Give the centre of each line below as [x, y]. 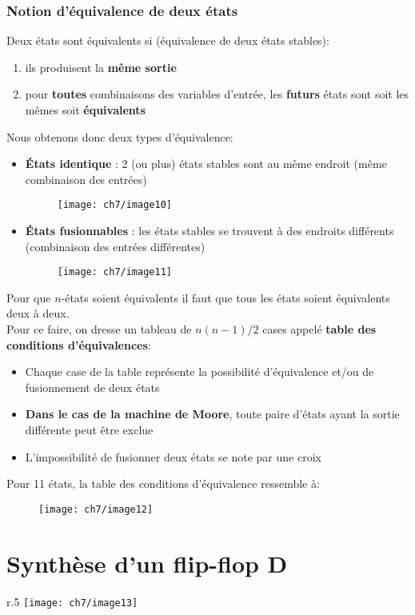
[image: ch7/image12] [96, 509]
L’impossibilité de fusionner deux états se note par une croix [173, 456]
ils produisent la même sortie [101, 67]
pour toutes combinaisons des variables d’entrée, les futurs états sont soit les [217, 94]
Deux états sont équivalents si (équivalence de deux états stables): [168, 40]
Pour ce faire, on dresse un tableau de [99, 329]
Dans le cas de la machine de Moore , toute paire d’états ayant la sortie [212, 414]
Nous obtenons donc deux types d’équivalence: [120, 136]
